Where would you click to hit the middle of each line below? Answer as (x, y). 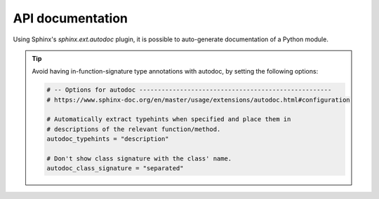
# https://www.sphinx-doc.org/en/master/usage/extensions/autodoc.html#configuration (198, 99)
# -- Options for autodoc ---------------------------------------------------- (189, 90)
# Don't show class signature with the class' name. (139, 159)
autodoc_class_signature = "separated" (115, 169)
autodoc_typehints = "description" (108, 139)
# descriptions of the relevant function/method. (134, 129)
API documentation (71, 18)
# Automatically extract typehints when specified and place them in (169, 119)
